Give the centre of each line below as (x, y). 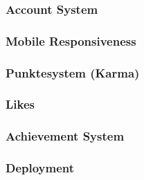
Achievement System (65, 136)
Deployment (40, 168)
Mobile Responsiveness (71, 40)
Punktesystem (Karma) (73, 72)
